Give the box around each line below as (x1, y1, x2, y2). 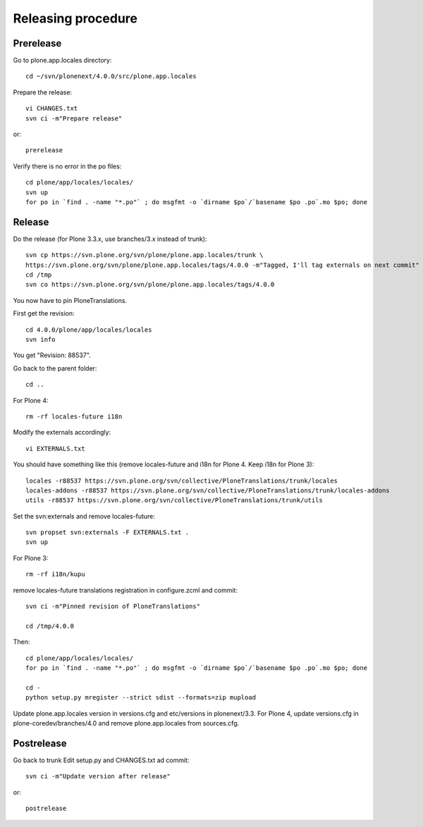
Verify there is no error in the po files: (13, 162, 122, 170)
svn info (25, 335, 56, 343)
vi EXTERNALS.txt (25, 444, 85, 452)
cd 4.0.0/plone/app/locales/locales (25, 325, 152, 334)
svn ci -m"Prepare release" (25, 114, 123, 123)
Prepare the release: (13, 88, 73, 97)
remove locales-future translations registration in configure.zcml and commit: (13, 585, 238, 595)
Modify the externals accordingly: (13, 428, 111, 437)
